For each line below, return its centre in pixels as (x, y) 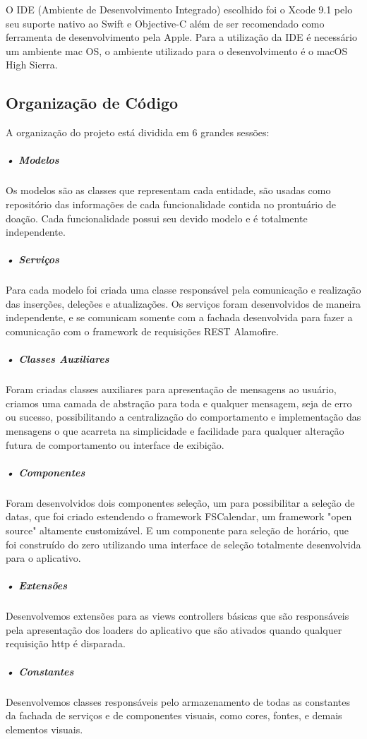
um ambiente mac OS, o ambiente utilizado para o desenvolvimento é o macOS (177, 50)
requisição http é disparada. (66, 643)
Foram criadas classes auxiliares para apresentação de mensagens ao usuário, (171, 389)
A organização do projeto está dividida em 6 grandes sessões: (138, 132)
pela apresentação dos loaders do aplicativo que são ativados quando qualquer (174, 629)
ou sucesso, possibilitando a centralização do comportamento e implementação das (183, 417)
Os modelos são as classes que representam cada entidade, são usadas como (168, 190)
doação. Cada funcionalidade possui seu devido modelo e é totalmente (157, 218)
